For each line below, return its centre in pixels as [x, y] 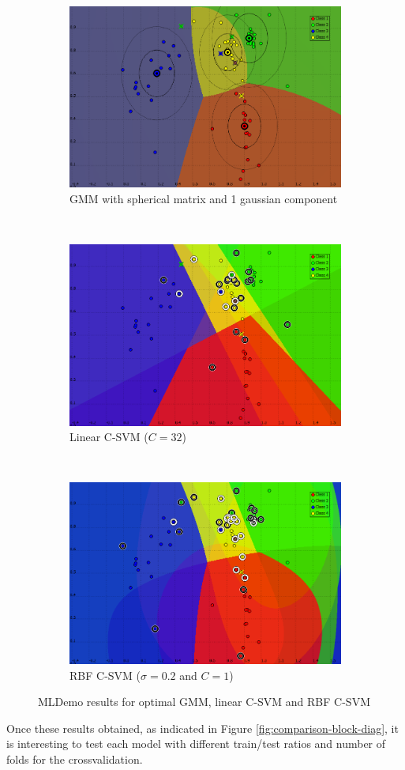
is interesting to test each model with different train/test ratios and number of [196, 744]
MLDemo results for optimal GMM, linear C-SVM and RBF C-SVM [204, 702]
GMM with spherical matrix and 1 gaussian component [204, 199]
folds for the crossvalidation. [75, 759]
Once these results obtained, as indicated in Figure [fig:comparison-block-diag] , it [202, 728]
